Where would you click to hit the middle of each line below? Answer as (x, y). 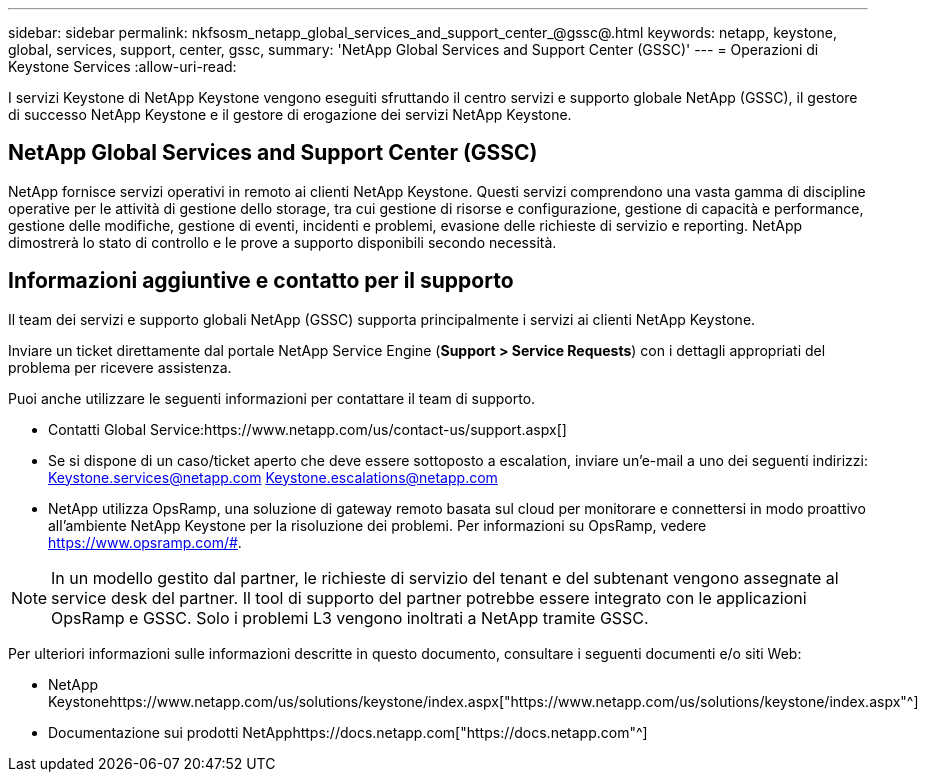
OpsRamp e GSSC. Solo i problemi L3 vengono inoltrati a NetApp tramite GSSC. (350, 617)
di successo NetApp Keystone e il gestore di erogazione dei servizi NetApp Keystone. (290, 114)
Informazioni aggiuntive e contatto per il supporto (261, 281)
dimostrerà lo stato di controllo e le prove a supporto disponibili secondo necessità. (282, 242)
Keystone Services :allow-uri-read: (122, 66)
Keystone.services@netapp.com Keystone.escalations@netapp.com (273, 477)
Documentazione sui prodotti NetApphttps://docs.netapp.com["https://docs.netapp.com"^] (348, 732)
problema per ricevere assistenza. (120, 367)
